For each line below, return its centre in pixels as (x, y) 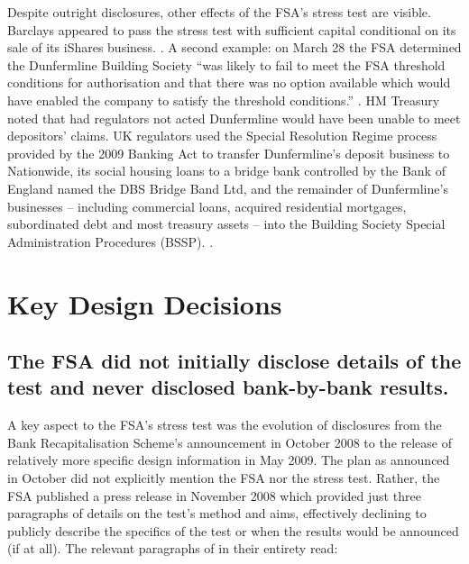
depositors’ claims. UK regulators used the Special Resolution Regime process (222, 136)
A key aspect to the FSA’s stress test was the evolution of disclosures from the (225, 425)
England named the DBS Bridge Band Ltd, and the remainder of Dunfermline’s (228, 188)
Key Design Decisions (145, 303)
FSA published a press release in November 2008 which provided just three (214, 495)
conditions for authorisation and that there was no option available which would (229, 82)
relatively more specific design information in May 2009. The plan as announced (229, 460)
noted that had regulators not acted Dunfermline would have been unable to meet (234, 118)
